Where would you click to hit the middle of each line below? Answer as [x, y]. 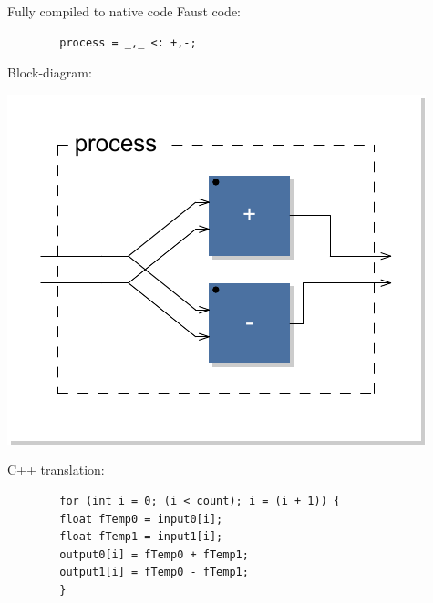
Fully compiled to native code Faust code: [124, 11]
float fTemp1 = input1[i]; [141, 537]
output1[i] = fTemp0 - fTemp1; [154, 572]
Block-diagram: [50, 72]
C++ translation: [56, 470]
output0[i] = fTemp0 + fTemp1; [154, 554]
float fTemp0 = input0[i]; [141, 519]
